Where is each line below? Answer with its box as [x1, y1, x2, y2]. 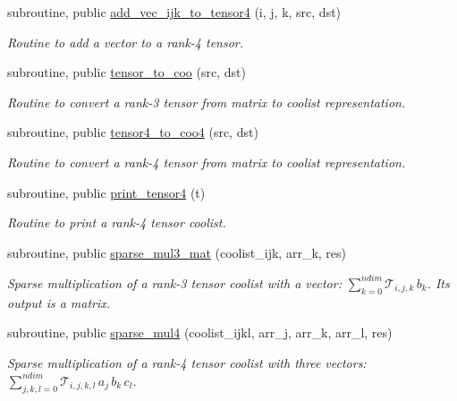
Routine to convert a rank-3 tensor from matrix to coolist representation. [7, 92, 406, 111]
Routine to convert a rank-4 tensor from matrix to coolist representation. [7, 152, 406, 171]
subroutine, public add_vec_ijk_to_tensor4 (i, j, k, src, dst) [7, 3, 342, 21]
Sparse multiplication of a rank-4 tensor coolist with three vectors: [7, 353, 367, 371]
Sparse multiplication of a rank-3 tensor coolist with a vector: [7, 273, 342, 292]
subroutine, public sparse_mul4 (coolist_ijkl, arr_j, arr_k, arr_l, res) [7, 323, 393, 342]
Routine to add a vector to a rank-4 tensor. [7, 32, 244, 51]
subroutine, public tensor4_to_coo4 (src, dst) [7, 123, 258, 141]
